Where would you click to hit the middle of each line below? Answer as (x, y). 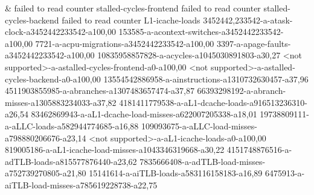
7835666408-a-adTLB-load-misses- (203, 161)
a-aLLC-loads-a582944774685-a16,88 (72, 125)
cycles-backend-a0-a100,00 (53, 79)
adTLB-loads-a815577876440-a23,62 (71, 161)
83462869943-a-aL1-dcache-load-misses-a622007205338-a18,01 (144, 114)
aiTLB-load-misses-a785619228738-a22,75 (81, 184)
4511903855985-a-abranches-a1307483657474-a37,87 (100, 91)
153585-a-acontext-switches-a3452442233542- (201, 32)
